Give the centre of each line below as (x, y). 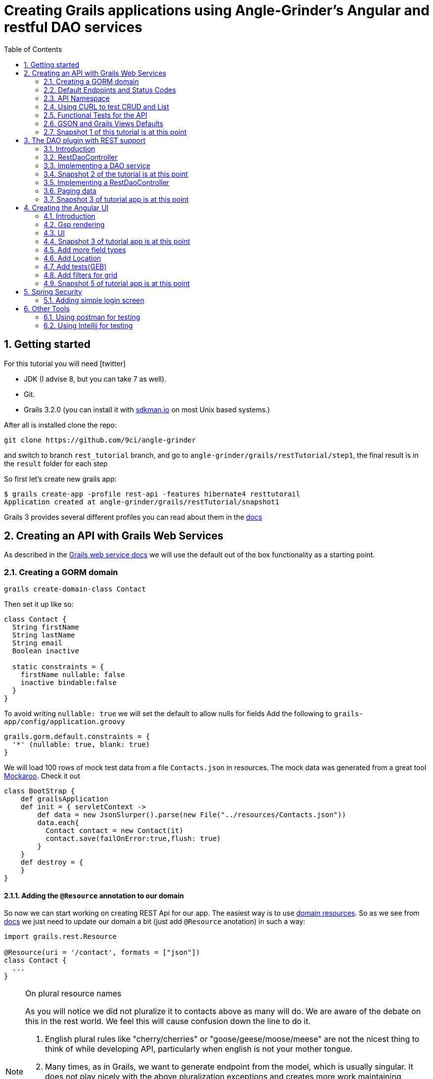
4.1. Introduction (70, 216)
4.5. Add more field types (85, 249)
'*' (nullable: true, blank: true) (81, 745)
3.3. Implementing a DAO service (97, 165)
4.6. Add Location (72, 258)
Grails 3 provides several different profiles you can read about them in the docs (133, 517)
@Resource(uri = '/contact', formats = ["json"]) (102, 953)
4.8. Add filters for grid (81, 275)
